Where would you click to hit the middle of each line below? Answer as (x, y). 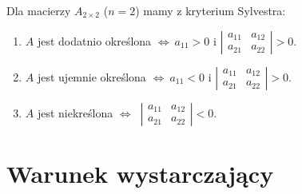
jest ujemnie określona (91, 76)
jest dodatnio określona (94, 40)
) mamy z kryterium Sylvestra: (211, 10)
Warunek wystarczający (140, 173)
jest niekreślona (75, 112)
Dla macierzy (39, 10)
